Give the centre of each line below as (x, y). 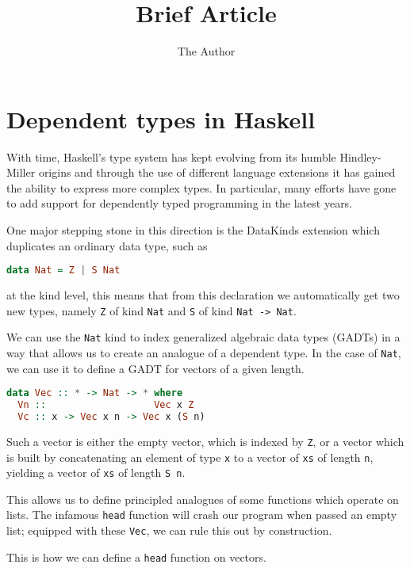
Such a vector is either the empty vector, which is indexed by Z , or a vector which (205, 441)
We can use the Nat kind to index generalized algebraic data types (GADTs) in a (203, 337)
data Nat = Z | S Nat (63, 271)
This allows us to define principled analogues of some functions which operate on (203, 499)
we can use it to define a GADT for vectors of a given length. (155, 368)
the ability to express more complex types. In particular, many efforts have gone (201, 187)
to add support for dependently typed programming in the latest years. (180, 203)
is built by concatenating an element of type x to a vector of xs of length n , (190, 457)
